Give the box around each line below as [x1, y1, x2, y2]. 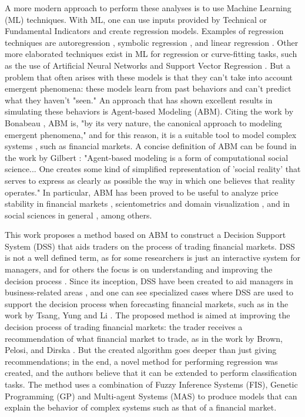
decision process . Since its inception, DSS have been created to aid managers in [5, 274, 293, 287]
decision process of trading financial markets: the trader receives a [5, 321, 243, 333]
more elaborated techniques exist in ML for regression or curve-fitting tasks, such [5, 48, 297, 60]
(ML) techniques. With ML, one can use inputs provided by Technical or [5, 13, 267, 25]
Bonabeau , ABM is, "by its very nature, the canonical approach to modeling [5, 116, 282, 129]
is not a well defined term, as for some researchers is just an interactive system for [5, 251, 300, 264]
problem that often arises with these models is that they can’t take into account [5, 70, 293, 83]
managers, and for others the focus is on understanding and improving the [5, 263, 273, 275]
